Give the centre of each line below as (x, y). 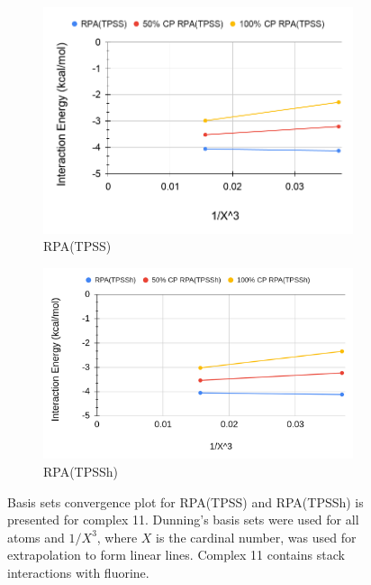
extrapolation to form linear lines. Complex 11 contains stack (176, 555)
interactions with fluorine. (78, 572)
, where (117, 537)
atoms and (36, 537)
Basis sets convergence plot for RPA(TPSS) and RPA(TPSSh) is (185, 501)
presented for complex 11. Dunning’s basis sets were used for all (183, 520)
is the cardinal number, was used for (256, 537)
